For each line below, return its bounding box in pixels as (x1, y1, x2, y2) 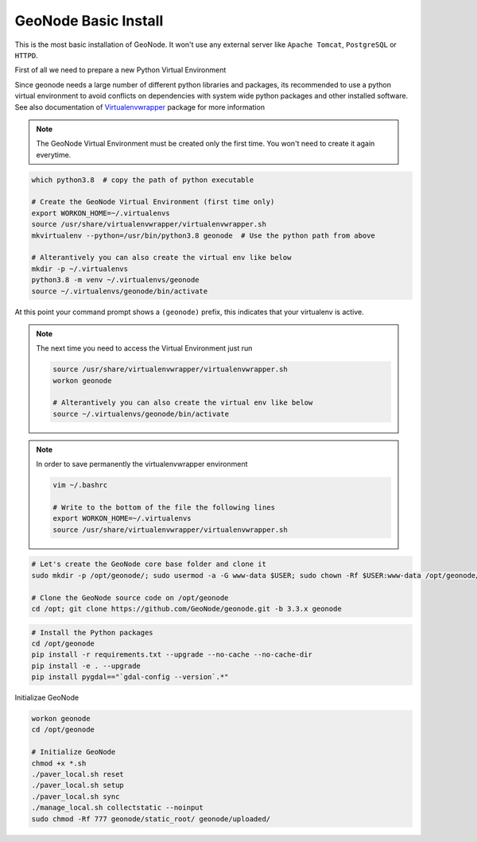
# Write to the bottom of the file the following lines (52, 503, 276, 512)
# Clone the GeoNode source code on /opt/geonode (31, 593, 229, 602)
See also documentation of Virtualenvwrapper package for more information (14, 102, 266, 111)
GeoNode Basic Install (14, 12, 164, 29)
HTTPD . (14, 50, 39, 60)
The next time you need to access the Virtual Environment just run (36, 343, 253, 353)
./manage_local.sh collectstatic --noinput (31, 803, 204, 813)
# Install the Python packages (31, 628, 154, 637)
